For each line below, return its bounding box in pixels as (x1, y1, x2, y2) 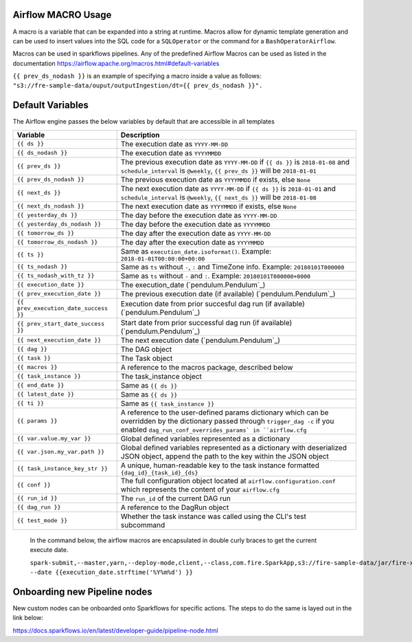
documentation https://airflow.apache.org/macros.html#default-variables (12, 59, 220, 67)
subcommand (120, 520, 165, 529)
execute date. (30, 546, 69, 554)
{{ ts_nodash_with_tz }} (16, 272, 95, 280)
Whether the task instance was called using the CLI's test (120, 511, 307, 521)
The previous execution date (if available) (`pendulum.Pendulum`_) (120, 289, 336, 298)
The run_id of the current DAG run (120, 494, 231, 503)
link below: (12, 614, 44, 622)
